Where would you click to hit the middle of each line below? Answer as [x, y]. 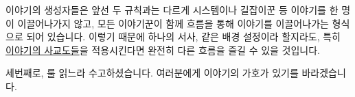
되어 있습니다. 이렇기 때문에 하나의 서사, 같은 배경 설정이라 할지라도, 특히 [183, 37]
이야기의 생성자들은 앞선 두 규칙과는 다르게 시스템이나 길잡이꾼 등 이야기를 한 [172, 10]
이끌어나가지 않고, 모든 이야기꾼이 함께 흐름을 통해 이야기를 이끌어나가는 [173, 23]
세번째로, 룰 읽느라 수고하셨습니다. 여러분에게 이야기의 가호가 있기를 [152, 73]
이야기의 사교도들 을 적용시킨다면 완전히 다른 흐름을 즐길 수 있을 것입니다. [163, 50]
